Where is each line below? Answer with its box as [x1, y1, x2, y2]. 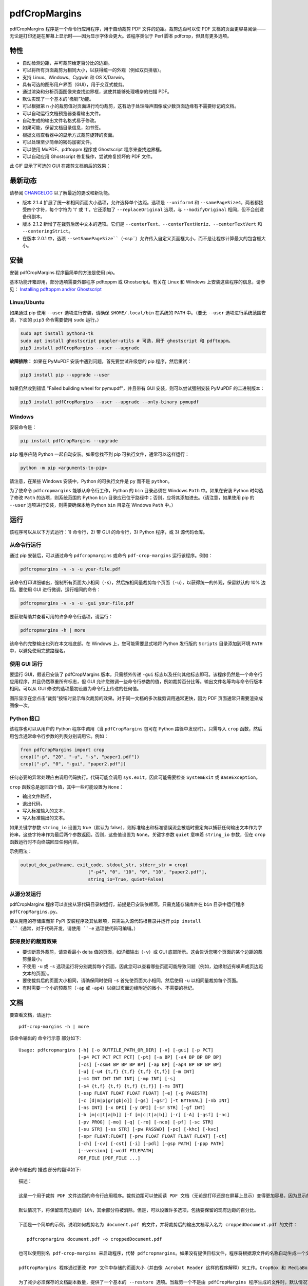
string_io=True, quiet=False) [88, 876, 164, 882]
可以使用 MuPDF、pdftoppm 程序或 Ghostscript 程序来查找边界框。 [22, 146, 165, 152]
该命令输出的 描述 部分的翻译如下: [9, 1167, 81, 1173]
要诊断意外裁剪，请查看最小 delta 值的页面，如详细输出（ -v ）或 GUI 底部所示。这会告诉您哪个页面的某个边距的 [22, 949, 259, 955]
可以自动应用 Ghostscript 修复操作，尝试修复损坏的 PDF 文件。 [22, 153, 156, 159]
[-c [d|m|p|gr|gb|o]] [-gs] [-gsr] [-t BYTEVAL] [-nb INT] [78, 1097, 230, 1103]
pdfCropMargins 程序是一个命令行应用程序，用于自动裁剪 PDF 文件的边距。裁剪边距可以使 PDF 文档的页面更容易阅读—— [9, 26, 266, 32]
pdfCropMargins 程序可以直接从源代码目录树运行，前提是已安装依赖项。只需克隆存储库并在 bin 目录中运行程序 [9, 901, 245, 907]
